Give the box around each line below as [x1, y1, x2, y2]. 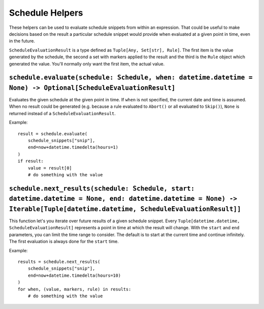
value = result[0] [27, 165, 72, 171]
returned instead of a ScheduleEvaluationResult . [9, 110, 116, 116]
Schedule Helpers [9, 7, 83, 18]
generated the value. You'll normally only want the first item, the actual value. [9, 61, 165, 67]
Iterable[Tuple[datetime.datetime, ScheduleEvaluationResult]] [9, 205, 242, 213]
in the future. [9, 38, 35, 44]
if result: [18, 158, 44, 164]
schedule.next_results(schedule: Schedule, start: [9, 184, 195, 192]
